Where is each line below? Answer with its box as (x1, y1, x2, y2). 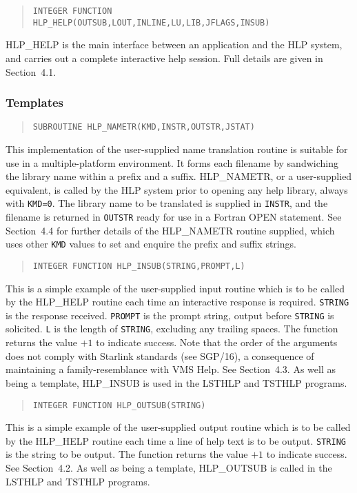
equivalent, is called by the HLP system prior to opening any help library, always (6, 182, 348, 197)
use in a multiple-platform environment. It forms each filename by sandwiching (6, 155, 338, 170)
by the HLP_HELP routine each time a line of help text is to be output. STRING (6, 433, 346, 447)
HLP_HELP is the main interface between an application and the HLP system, (6, 37, 343, 52)
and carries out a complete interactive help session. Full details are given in (6, 50, 323, 65)
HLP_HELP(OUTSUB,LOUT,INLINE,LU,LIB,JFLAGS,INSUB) (32, 17, 270, 28)
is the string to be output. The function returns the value (6, 447, 248, 461)
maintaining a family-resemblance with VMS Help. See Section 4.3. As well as (6, 362, 336, 376)
